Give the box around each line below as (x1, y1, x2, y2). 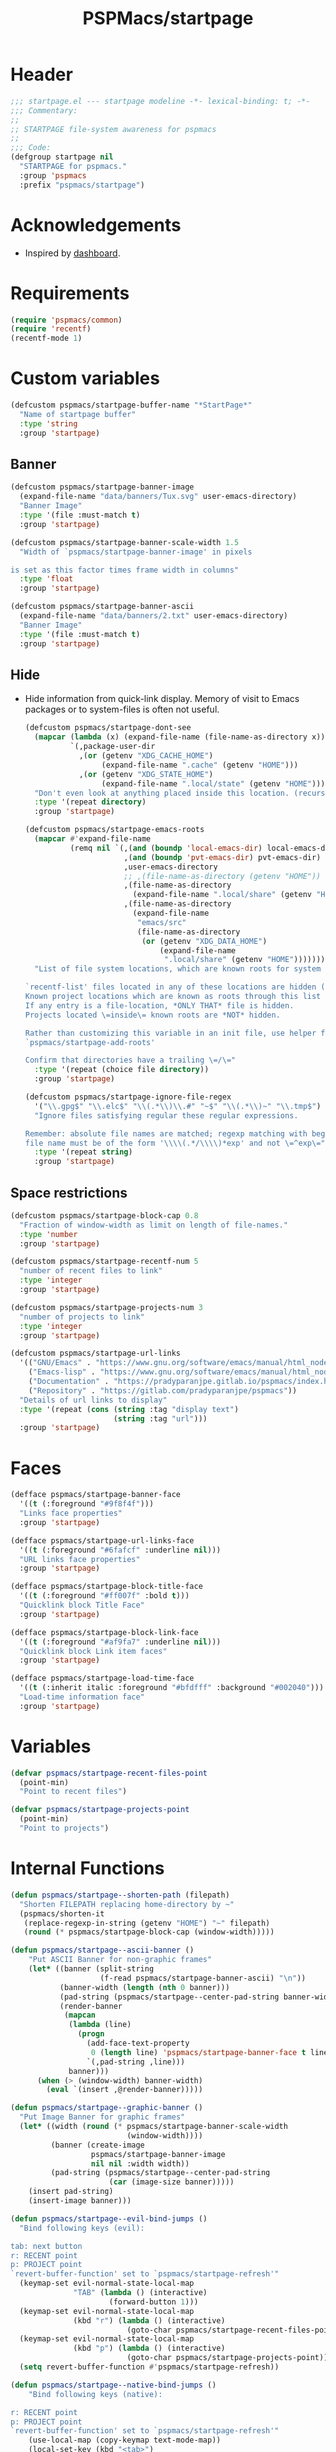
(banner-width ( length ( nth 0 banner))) (59, 1982, 230, 1992)
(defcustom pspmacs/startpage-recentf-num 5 (10, 1257, 199, 1267)
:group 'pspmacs (19, 170, 87, 181)
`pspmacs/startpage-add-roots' (24, 1037, 156, 1047)
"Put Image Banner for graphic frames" (19, 2112, 186, 2122)
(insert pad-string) (28, 2187, 114, 2197)
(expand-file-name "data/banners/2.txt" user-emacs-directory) (19, 611, 288, 621)
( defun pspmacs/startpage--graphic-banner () (10, 2103, 203, 2113)
